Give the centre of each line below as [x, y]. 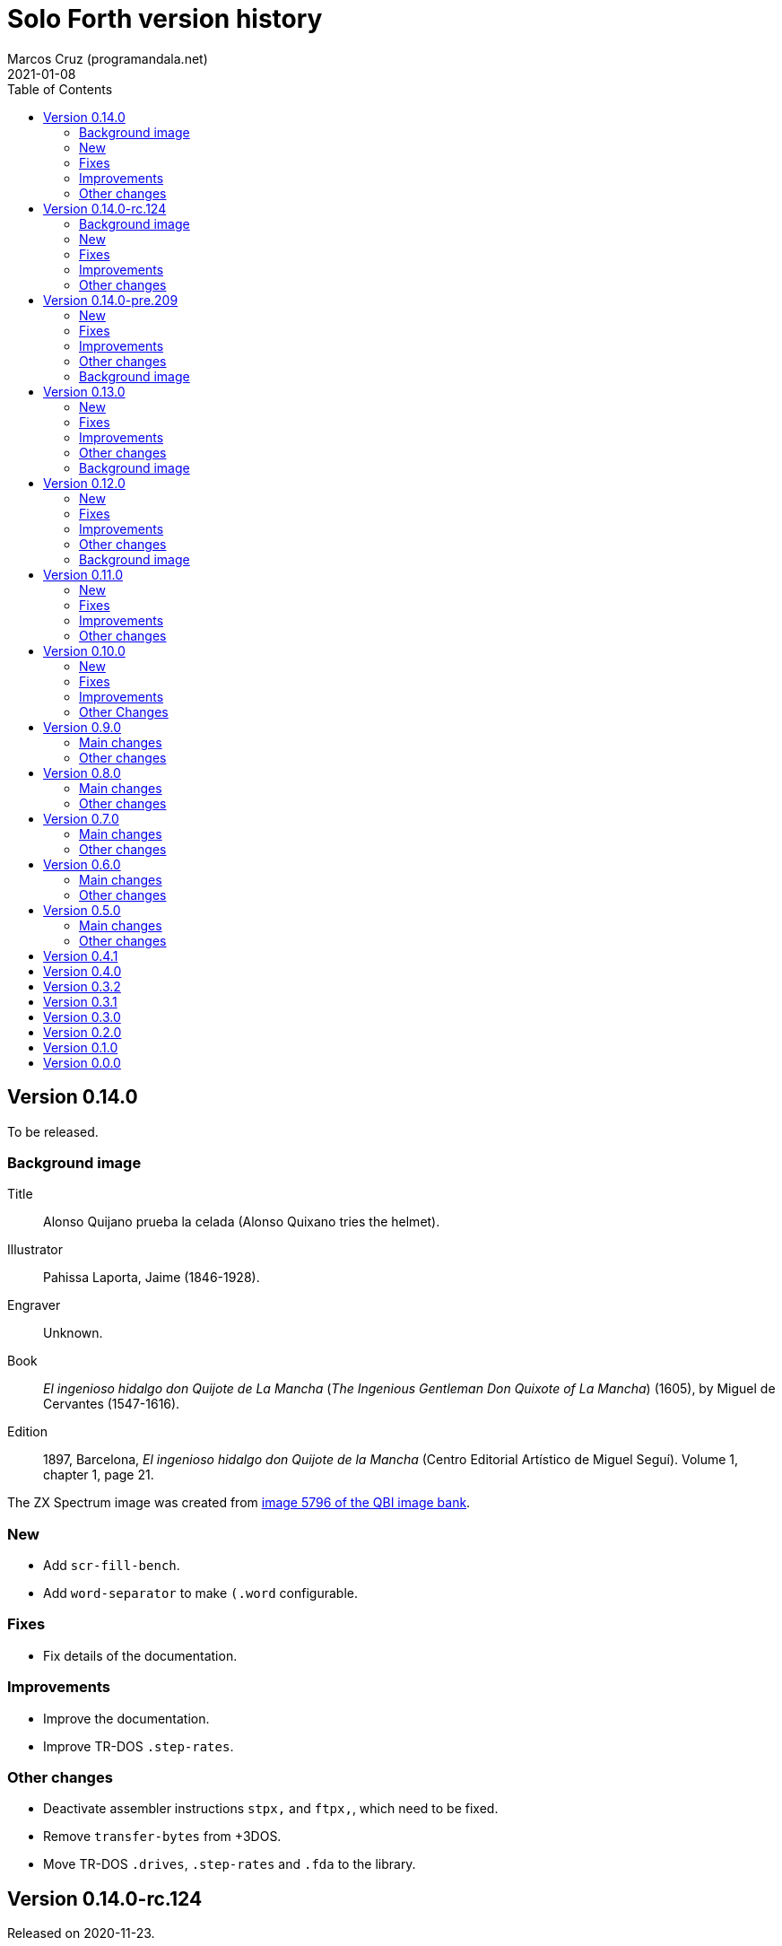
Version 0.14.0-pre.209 [111, 300]
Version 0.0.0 [82, 1062]
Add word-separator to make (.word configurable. [200, 1593]
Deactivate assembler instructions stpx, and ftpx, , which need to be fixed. [271, 1809]
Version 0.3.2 [82, 986]
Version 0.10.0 [84, 650]
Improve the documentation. [126, 1718]
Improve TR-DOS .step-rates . [139, 1746]
